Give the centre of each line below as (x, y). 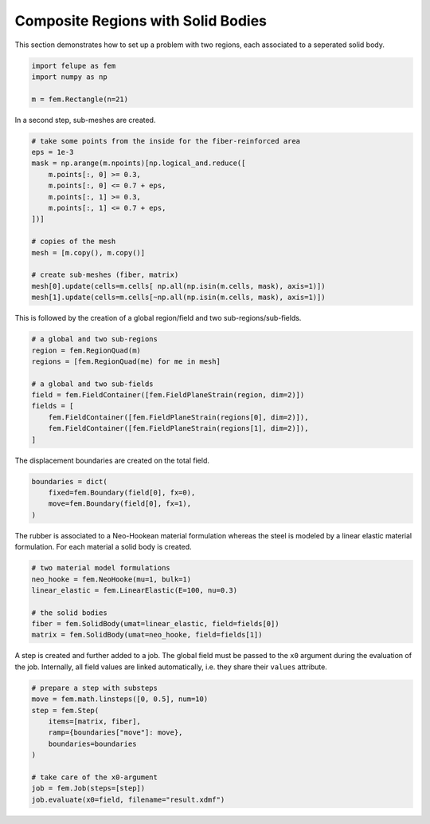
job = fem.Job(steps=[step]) (88, 789)
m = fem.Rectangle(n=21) (80, 99)
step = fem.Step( (65, 710)
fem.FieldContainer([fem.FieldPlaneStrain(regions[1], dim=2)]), (178, 428)
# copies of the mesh (74, 242)
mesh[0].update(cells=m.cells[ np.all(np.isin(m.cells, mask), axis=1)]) (178, 286)
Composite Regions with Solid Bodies (141, 21)
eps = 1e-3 (53, 152)
